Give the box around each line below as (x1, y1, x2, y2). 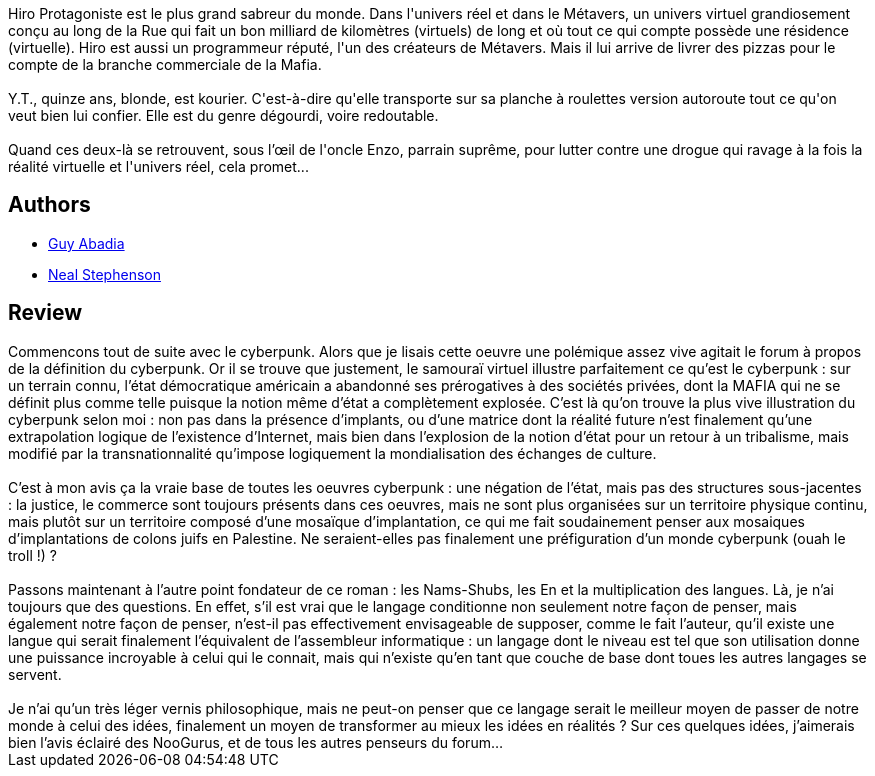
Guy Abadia (48, 234, 125, 252)
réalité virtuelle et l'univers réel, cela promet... (8, 158, 309, 175)
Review (8, 300, 83, 326)
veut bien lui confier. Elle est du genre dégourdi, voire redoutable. (8, 107, 439, 124)
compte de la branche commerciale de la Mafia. (8, 56, 322, 73)
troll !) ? (8, 546, 57, 564)
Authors (8, 192, 91, 218)
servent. (8, 665, 62, 683)
